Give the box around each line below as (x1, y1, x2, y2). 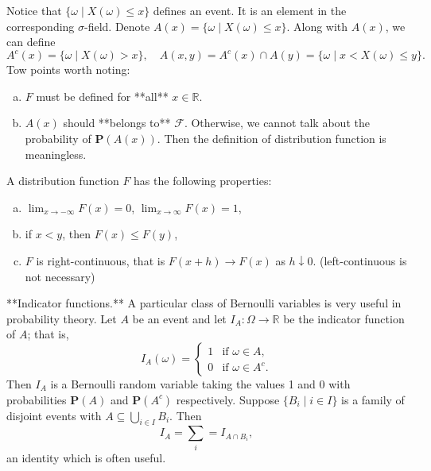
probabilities (6, 391, 67, 407)
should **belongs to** (63, 114, 171, 131)
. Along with (286, 17, 348, 34)
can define (6, 33, 56, 50)
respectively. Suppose (176, 391, 280, 407)
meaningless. (25, 145, 87, 162)
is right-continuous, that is (36, 253, 165, 269)
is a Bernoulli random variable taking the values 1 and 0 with (50, 376, 351, 392)
